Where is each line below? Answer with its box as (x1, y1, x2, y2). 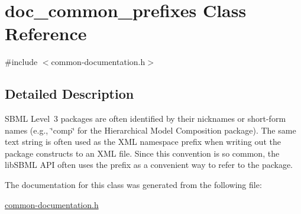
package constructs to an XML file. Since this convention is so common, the (5, 147, 280, 159)
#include (5, 56, 38, 68)
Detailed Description (5, 85, 134, 103)
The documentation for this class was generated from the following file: (5, 179, 262, 191)
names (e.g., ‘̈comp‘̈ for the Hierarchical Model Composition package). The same (5, 124, 296, 136)
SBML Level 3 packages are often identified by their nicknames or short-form (5, 112, 286, 125)
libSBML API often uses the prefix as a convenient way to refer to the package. (5, 158, 293, 171)
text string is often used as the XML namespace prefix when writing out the (5, 135, 281, 148)
